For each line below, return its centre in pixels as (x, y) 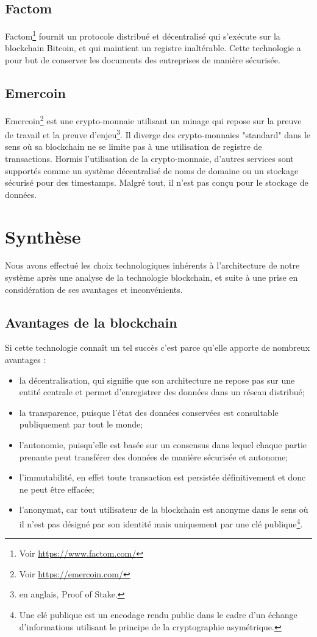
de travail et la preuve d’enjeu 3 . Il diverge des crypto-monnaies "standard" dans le (158, 134)
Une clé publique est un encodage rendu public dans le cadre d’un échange (158, 614)
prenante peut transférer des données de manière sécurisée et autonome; (154, 456)
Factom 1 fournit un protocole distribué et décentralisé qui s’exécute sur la (143, 35)
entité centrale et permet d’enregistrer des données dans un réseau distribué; (162, 392)
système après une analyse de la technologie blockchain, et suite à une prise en (151, 277)
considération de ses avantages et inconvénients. (94, 289)
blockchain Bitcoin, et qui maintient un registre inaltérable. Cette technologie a (153, 48)
